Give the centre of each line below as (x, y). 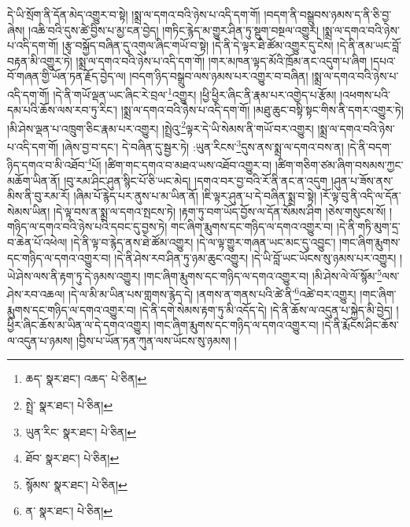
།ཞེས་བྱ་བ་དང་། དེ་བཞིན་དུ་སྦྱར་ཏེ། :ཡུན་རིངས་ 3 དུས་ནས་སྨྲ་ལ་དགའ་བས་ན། (203, 145)
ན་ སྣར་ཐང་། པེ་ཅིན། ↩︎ (69, 511)
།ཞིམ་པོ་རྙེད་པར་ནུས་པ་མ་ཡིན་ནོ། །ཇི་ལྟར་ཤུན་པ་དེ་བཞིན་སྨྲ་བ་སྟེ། (195, 196)
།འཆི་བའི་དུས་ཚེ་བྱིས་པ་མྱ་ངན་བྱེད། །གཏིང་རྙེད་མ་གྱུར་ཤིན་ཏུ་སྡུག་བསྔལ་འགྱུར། (174, 30)
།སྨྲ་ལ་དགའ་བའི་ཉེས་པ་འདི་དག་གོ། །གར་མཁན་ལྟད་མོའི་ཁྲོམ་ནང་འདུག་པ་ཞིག (222, 60)
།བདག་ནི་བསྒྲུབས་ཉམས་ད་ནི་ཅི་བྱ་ (328, 14)
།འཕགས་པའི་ (365, 94)
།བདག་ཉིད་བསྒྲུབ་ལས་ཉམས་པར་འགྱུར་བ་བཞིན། (219, 76)
